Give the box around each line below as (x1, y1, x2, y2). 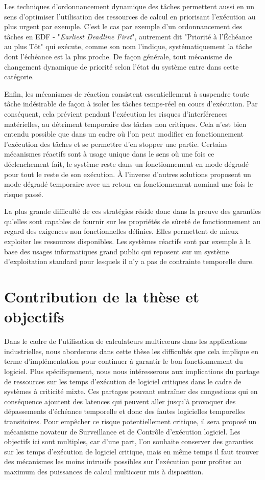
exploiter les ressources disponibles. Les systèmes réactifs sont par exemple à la (4, 236, 251, 247)
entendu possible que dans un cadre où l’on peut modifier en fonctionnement (4, 128, 244, 139)
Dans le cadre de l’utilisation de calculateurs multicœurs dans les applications (4, 336, 247, 346)
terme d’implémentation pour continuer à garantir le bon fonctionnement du (4, 356, 243, 366)
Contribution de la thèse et (4, 286, 200, 307)
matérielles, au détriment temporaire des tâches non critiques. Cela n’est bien (4, 118, 247, 129)
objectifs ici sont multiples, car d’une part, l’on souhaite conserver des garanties (4, 436, 253, 447)
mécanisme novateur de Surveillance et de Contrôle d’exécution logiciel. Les (4, 426, 240, 437)
